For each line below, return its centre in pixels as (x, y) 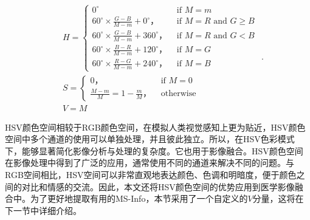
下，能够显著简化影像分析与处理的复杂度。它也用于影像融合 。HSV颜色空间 (154, 150)
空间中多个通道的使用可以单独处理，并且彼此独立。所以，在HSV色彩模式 (150, 139)
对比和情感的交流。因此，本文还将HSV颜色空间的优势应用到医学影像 (158, 186)
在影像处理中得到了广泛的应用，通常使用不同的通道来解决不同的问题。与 (150, 163)
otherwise (178, 94)
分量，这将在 (278, 198)
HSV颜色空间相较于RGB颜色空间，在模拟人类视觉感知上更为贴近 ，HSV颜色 (155, 127)
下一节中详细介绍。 (43, 210)
